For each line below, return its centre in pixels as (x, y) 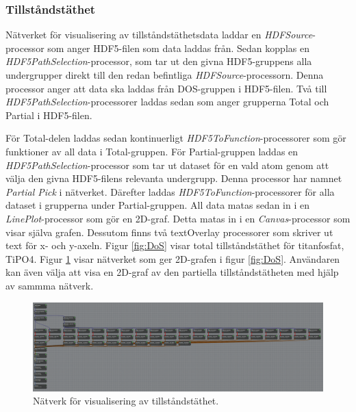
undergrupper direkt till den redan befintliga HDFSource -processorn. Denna (165, 75)
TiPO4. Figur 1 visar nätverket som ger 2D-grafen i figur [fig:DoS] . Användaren (173, 258)
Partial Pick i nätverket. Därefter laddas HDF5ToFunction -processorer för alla (170, 191)
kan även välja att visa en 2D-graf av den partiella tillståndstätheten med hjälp (172, 272)
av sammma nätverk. (50, 285)
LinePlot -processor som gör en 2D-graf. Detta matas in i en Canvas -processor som (178, 218)
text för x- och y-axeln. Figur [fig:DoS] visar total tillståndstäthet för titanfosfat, (175, 245)
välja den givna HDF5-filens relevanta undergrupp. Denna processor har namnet (174, 178)
